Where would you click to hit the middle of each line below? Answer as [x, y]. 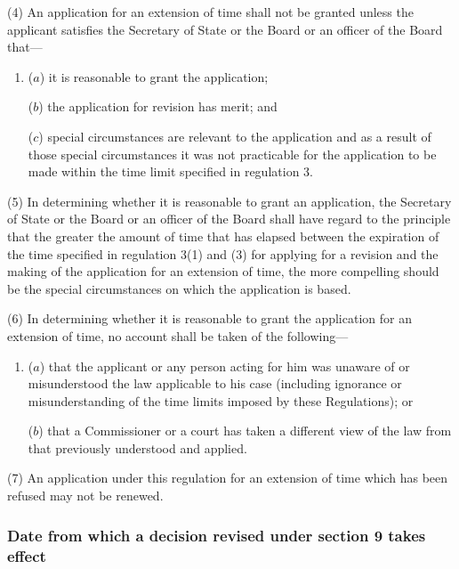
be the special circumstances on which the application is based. [179, 288]
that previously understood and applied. [137, 447]
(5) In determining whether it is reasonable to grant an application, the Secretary [229, 201]
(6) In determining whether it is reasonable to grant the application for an [209, 318]
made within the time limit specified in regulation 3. [170, 171]
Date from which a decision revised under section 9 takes [217, 535]
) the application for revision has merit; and [158, 106]
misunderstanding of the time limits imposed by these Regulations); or [221, 400]
